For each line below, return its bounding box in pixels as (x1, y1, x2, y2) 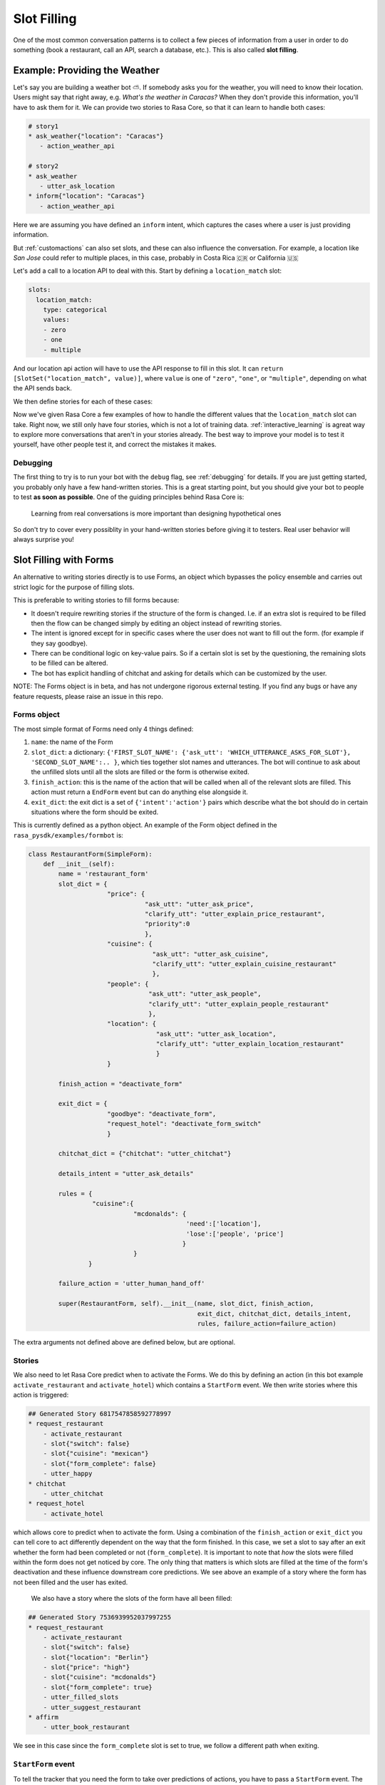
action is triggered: (13, 1390, 69, 1399)
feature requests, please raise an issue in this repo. (13, 692, 163, 700)
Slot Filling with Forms (13, 554, 114, 566)
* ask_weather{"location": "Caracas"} (28, 132, 164, 140)
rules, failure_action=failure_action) (197, 1319, 337, 1328)
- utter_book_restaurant (43, 1723, 130, 1731)
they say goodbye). (31, 639, 88, 648)
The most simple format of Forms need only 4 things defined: (13, 725, 194, 733)
